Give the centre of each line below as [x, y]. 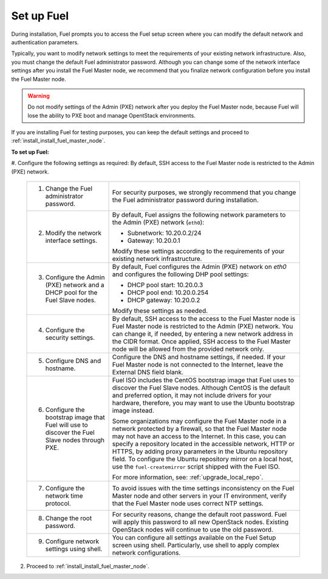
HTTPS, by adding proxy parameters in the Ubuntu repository [200, 452]
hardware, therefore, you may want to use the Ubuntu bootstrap [203, 403]
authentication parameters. [45, 42]
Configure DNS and [73, 361]
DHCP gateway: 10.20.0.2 [164, 300]
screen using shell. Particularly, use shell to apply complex [196, 545]
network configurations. [146, 553]
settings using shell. [74, 549]
